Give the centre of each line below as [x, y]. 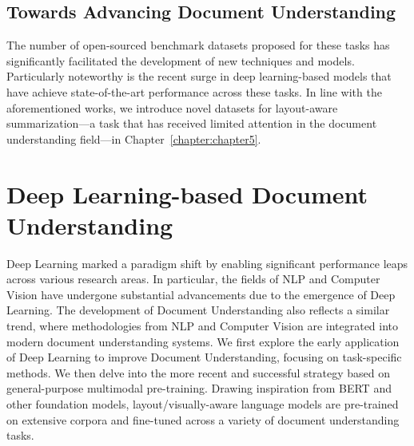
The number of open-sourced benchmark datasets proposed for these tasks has [198, 45]
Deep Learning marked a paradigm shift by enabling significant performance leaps [207, 263]
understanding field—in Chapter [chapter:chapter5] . [134, 138]
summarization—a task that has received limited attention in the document [192, 123]
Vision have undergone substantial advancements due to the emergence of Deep [201, 294]
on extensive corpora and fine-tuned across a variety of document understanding [203, 419]
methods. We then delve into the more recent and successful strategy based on [199, 372]
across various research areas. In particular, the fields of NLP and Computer [193, 279]
